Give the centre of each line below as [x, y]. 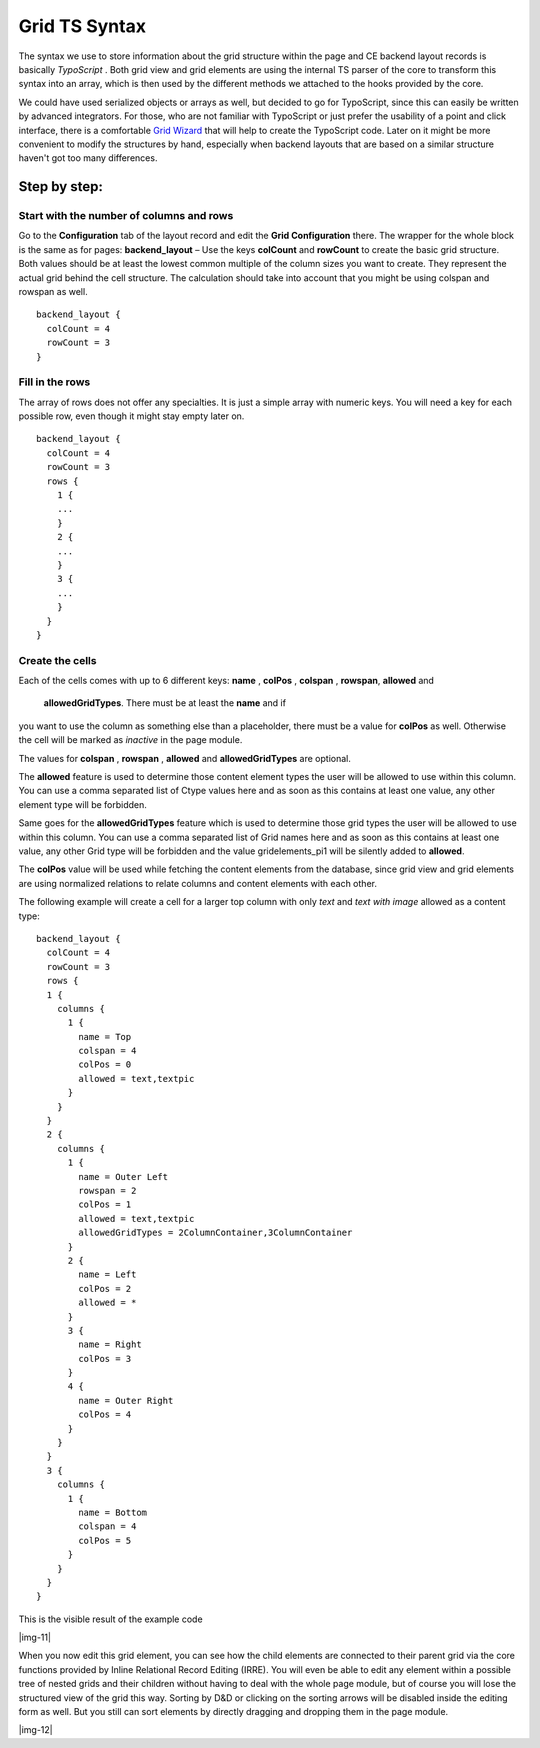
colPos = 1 [105, 1204]
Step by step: [61, 186]
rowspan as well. [53, 291]
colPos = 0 [105, 1064]
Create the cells [57, 660]
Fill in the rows [54, 382]
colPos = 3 [105, 1358]
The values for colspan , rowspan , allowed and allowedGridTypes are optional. [185, 758]
